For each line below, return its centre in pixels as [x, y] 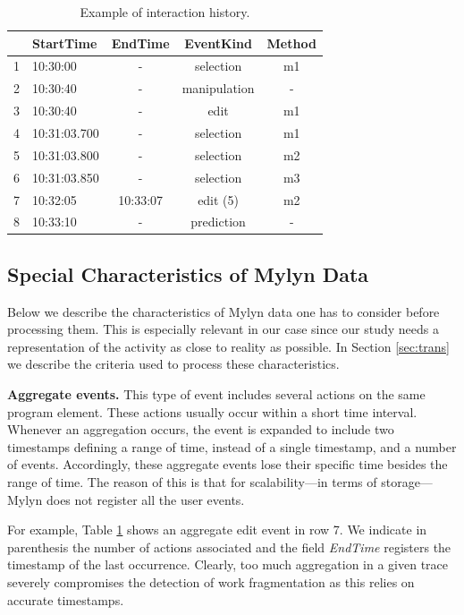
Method [291, 43]
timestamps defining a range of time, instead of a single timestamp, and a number [232, 446]
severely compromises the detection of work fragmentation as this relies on [211, 581]
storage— [407, 481]
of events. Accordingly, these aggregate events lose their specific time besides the [228, 464]
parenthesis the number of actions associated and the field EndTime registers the [229, 547]
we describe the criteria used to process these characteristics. [173, 364]
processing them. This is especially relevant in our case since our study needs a [224, 329]
